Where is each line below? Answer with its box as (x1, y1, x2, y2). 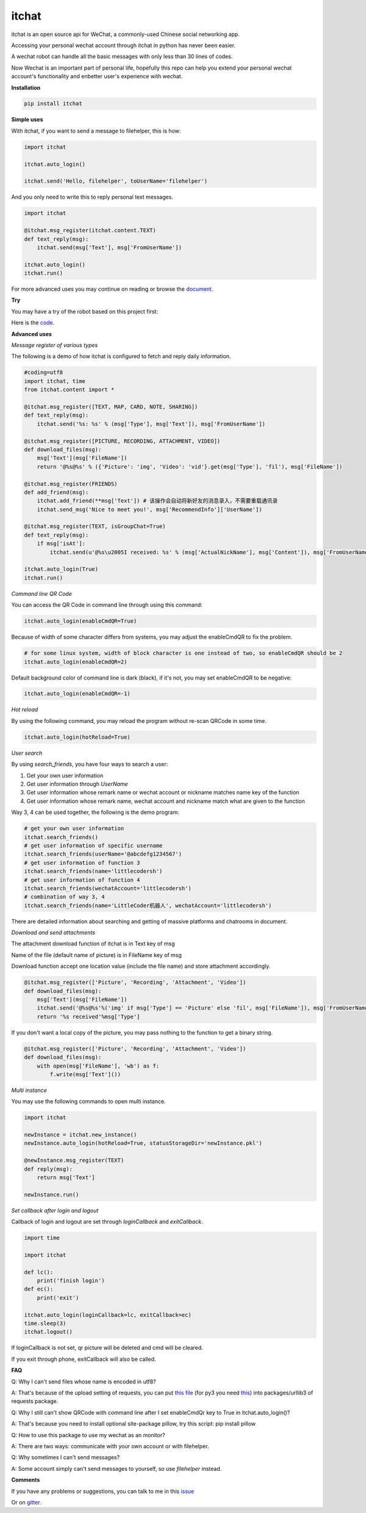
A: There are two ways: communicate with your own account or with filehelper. (11, 1442, 209, 1449)
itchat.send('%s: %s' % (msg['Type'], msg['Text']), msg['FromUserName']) (37, 420, 265, 427)
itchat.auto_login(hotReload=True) (24, 733, 131, 741)
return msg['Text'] (37, 1174, 96, 1181)
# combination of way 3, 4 (24, 893, 105, 901)
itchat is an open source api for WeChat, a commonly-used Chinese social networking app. (11, 31, 240, 38)
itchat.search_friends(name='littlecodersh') (24, 868, 163, 875)
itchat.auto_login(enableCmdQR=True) (24, 618, 137, 625)
